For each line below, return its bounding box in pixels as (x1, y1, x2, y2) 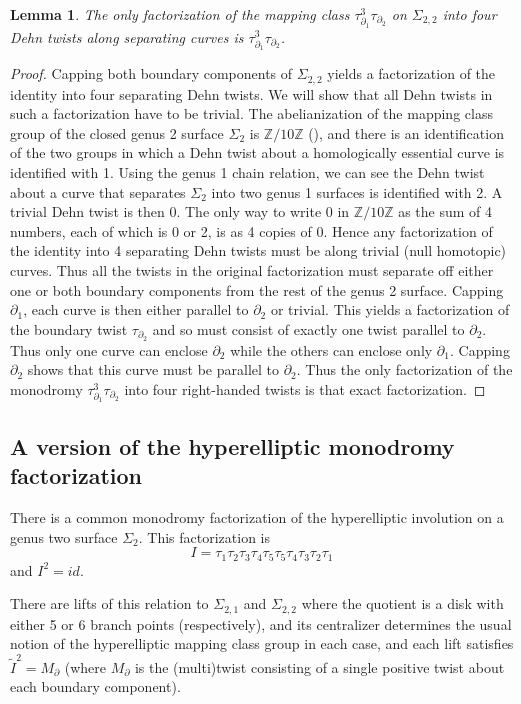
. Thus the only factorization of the (296, 359, 513, 380)
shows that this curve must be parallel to (27, 359, 279, 380)
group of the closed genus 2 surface (10, 122, 224, 143)
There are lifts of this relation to (10, 593, 209, 614)
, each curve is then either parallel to (23, 299, 249, 320)
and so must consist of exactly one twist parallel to (152, 318, 465, 339)
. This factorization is (138, 526, 271, 547)
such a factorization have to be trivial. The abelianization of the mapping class (10, 103, 493, 124)
